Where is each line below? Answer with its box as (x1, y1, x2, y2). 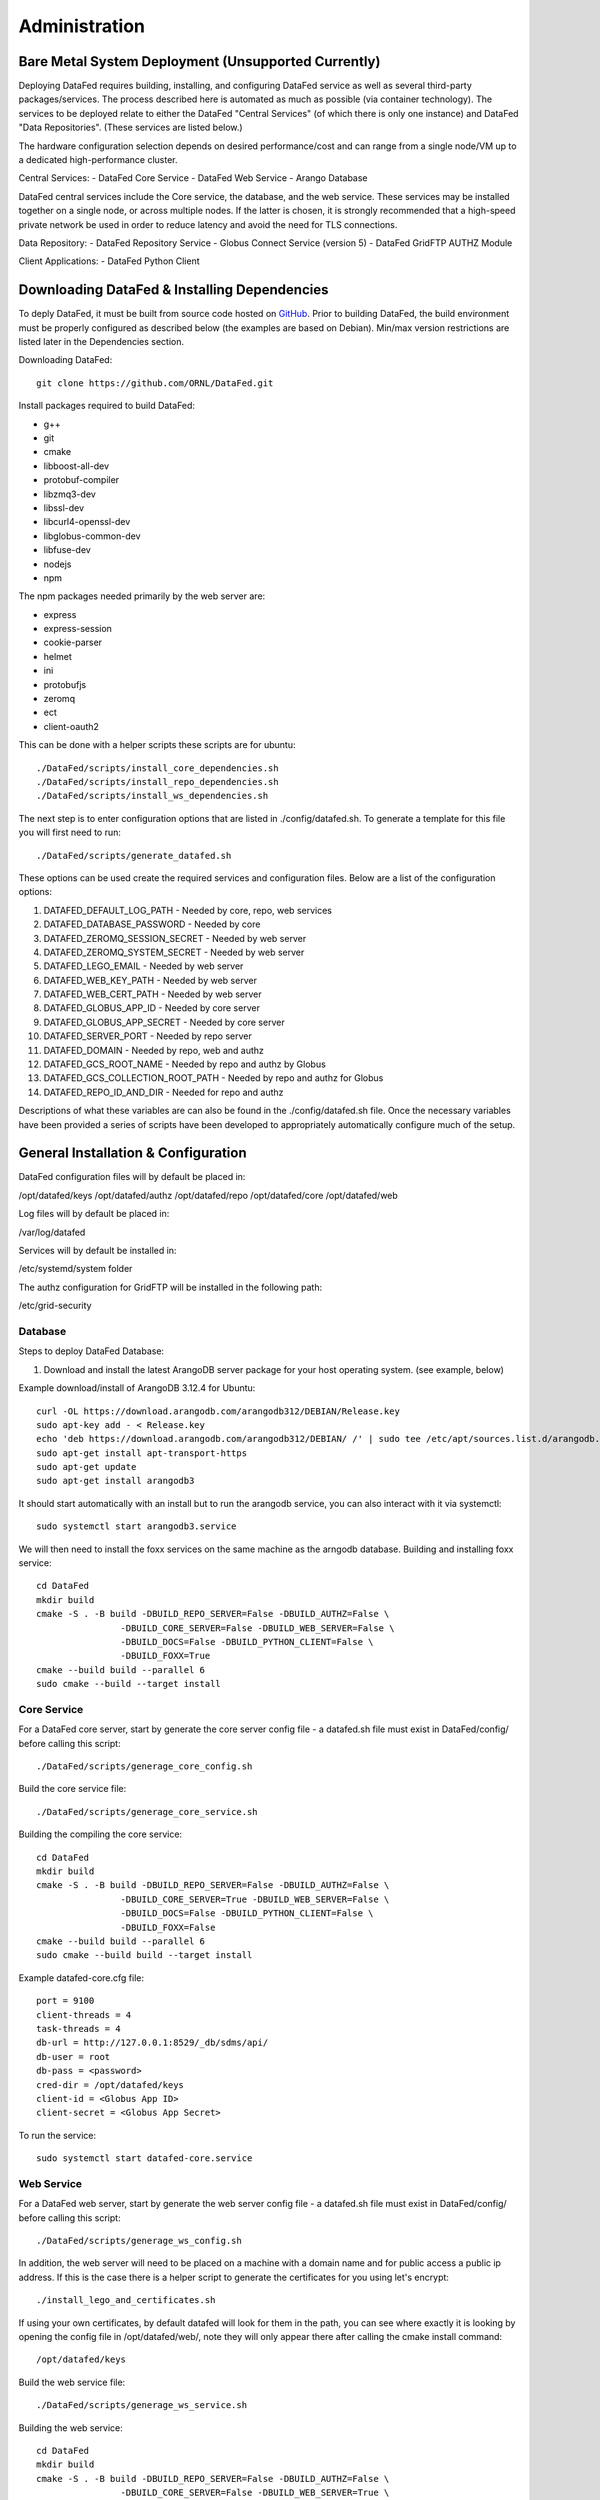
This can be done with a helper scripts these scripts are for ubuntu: (18, 739, 296, 751)
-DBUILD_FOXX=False (120, 1921, 216, 1933)
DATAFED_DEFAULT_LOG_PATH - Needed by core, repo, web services (43, 904, 332, 916)
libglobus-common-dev (43, 530, 141, 542)
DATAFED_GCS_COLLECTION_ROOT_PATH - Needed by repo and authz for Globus (43, 1072, 384, 1084)
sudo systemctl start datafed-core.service (36, 2153, 253, 2164)
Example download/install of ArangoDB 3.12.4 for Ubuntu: (18, 1382, 256, 1394)
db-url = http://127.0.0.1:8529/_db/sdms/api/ (36, 2037, 269, 2049)
